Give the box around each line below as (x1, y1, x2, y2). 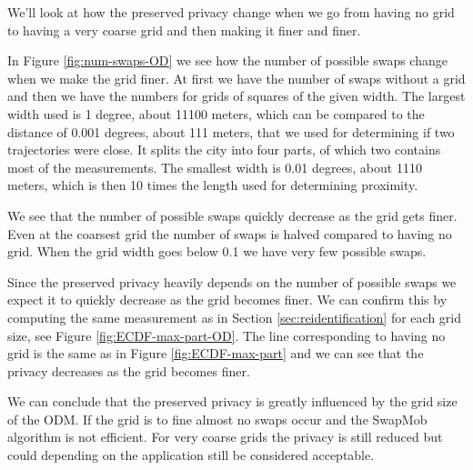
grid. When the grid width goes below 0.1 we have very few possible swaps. (7, 242, 427, 261)
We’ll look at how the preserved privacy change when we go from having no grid (7, 3, 455, 21)
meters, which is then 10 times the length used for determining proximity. (7, 175, 418, 195)
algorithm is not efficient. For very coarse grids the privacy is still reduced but (7, 427, 443, 446)
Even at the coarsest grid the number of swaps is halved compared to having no (7, 224, 452, 243)
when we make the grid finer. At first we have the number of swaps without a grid (7, 68, 466, 87)
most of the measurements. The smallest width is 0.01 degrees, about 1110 (7, 157, 422, 176)
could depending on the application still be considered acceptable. (7, 445, 375, 465)
